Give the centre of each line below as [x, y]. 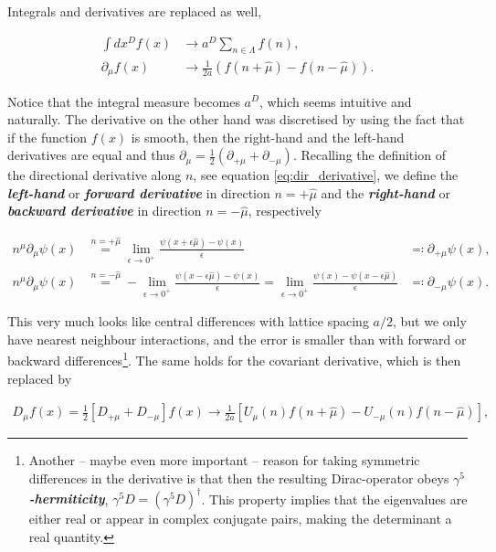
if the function [47, 137]
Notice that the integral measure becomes [124, 101]
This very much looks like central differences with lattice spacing [188, 321]
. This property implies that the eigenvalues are [334, 498]
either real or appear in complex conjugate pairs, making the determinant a [240, 518]
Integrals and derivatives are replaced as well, [135, 11]
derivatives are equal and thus [91, 155]
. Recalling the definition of [369, 155]
